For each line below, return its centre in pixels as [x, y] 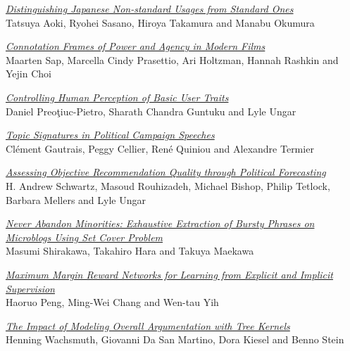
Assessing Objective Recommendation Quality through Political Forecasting [166, 172]
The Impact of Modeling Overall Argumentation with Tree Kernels [148, 325]
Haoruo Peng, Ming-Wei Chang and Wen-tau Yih [112, 302]
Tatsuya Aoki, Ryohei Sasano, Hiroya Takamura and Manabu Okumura [160, 22]
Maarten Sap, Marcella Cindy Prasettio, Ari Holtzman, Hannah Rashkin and [172, 59]
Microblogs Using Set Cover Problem [85, 237]
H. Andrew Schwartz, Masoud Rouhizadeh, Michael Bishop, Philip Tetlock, [168, 185]
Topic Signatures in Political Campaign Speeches [110, 135]
